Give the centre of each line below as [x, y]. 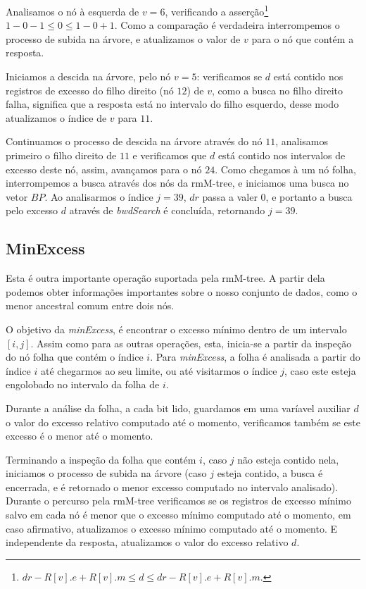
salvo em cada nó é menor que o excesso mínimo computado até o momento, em [178, 515]
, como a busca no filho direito [278, 90]
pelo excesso [32, 210]
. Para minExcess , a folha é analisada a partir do [255, 357]
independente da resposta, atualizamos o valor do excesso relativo [147, 542]
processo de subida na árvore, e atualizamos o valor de [123, 38]
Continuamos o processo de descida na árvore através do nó [134, 141]
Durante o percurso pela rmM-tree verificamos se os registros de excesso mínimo [179, 501]
